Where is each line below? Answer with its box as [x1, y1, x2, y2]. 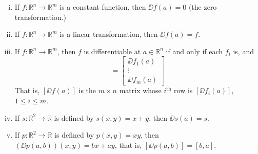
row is [174, 85, 193, 96]
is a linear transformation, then [59, 29, 158, 39]
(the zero [188, 2, 217, 12]
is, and [233, 46, 254, 56]
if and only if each [166, 46, 223, 56]
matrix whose [119, 85, 162, 96]
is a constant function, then [59, 2, 146, 12]
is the [78, 85, 96, 96]
